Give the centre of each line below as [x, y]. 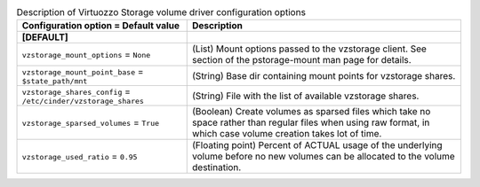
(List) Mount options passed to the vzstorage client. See [309, 49]
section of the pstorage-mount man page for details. [302, 60]
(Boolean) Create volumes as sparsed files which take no [312, 112]
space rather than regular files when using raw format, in [311, 122]
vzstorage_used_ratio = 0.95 [80, 157]
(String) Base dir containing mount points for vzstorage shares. [324, 75]
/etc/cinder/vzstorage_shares [83, 101]
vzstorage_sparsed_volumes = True [91, 122]
